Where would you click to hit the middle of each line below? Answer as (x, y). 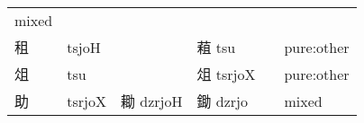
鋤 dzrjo (222, 101)
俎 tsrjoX (226, 74)
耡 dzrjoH (151, 101)
